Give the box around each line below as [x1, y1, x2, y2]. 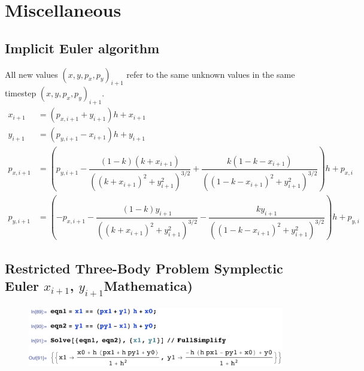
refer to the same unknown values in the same [126, 68, 295, 80]
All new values [5, 68, 58, 80]
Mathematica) [104, 276, 193, 294]
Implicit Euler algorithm [5, 38, 160, 57]
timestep [5, 87, 37, 99]
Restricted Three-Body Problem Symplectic [5, 259, 283, 277]
